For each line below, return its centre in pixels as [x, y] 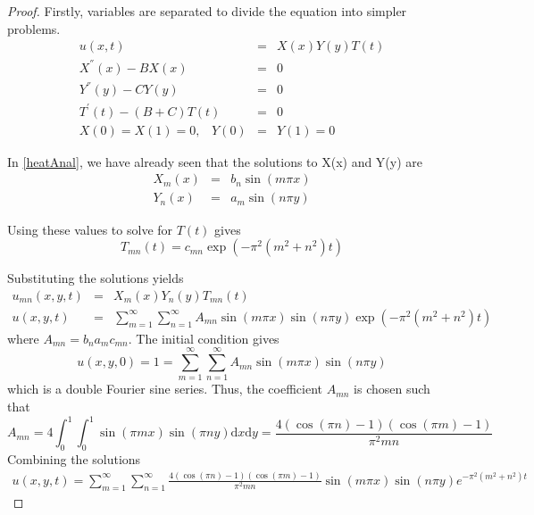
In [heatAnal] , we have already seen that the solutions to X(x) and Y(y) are [215, 161]
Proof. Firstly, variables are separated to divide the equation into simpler [207, 11]
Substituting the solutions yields [96, 278]
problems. [34, 28]
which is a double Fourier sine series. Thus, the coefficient [165, 389]
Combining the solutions [74, 458]
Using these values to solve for [90, 229]
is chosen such [392, 389]
